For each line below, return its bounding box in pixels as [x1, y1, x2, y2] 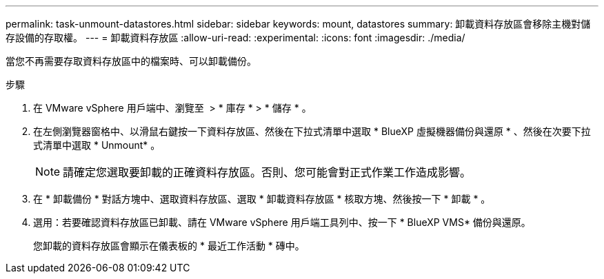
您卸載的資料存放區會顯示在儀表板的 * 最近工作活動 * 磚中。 [33, 240, 305, 251]
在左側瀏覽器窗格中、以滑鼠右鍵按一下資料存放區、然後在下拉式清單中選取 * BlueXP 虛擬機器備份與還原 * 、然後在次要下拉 [33, 125, 591, 137]
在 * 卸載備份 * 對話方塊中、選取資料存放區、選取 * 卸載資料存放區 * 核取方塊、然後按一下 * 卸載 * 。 [33, 193, 491, 205]
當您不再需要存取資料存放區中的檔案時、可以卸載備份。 [6, 55, 256, 67]
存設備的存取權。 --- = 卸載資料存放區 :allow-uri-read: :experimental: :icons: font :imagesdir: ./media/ [6, 32, 465, 43]
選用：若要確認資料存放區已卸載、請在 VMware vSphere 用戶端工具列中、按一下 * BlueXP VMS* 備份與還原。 [33, 216, 531, 228]
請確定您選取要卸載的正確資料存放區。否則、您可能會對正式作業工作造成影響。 [63, 165, 472, 179]
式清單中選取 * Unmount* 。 [33, 139, 161, 151]
